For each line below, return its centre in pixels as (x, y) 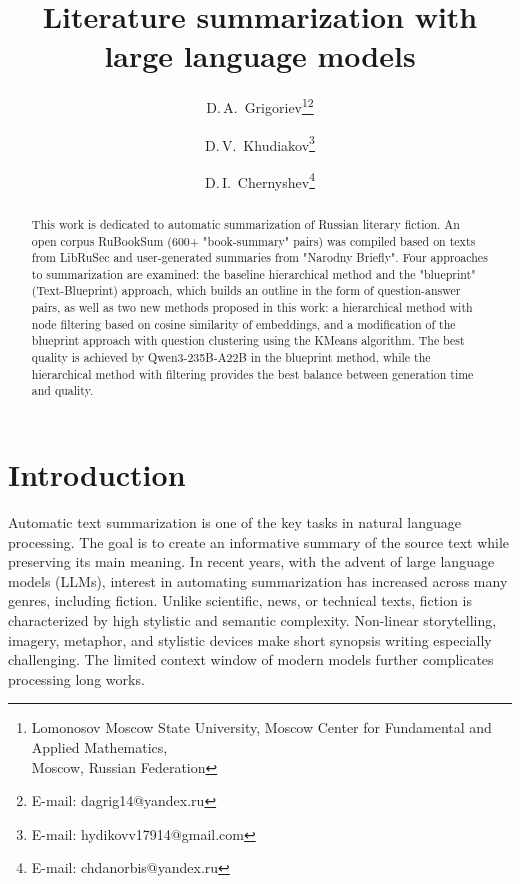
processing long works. (76, 678)
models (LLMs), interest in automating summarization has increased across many (258, 580)
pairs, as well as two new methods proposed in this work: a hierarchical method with (252, 307)
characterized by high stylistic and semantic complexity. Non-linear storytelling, (252, 619)
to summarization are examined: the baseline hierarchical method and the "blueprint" (253, 273)
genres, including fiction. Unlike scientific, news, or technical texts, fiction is (240, 600)
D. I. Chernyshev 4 (260, 180)
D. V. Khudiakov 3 (260, 143)
